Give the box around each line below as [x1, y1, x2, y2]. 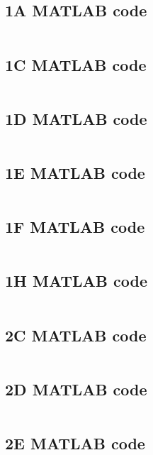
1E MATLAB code [5, 162, 145, 183]
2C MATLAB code [5, 324, 147, 346]
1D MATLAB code [5, 107, 147, 129]
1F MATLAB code [5, 216, 145, 238]
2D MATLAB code [5, 378, 147, 400]
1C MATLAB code [5, 53, 147, 75]
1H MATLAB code [5, 270, 147, 292]
